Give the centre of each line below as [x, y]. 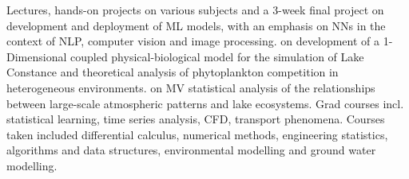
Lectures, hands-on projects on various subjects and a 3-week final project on [195, 10]
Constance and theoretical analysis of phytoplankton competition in [173, 72]
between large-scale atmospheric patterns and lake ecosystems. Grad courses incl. [205, 103]
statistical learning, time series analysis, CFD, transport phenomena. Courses [196, 119]
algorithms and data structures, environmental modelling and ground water [191, 150]
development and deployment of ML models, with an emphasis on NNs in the [196, 25]
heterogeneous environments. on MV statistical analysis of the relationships [191, 87]
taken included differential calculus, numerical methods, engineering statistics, [197, 134]
